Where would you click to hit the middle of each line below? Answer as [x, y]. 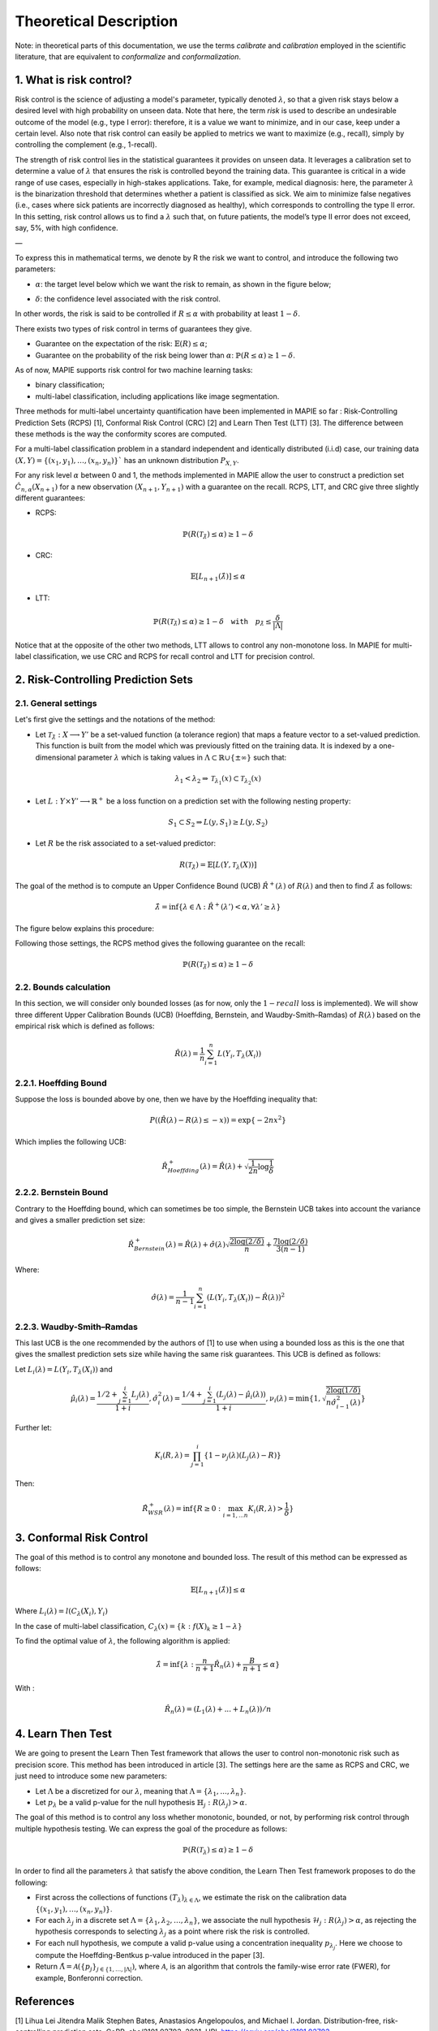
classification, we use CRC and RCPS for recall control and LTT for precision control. [174, 656]
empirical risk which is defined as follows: [85, 1026]
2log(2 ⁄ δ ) [247, 1242]
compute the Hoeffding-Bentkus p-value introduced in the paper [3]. [150, 1955]
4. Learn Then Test [64, 1734]
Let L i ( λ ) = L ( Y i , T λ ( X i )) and [64, 1370]
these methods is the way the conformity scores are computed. [121, 434]
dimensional [56, 757]
